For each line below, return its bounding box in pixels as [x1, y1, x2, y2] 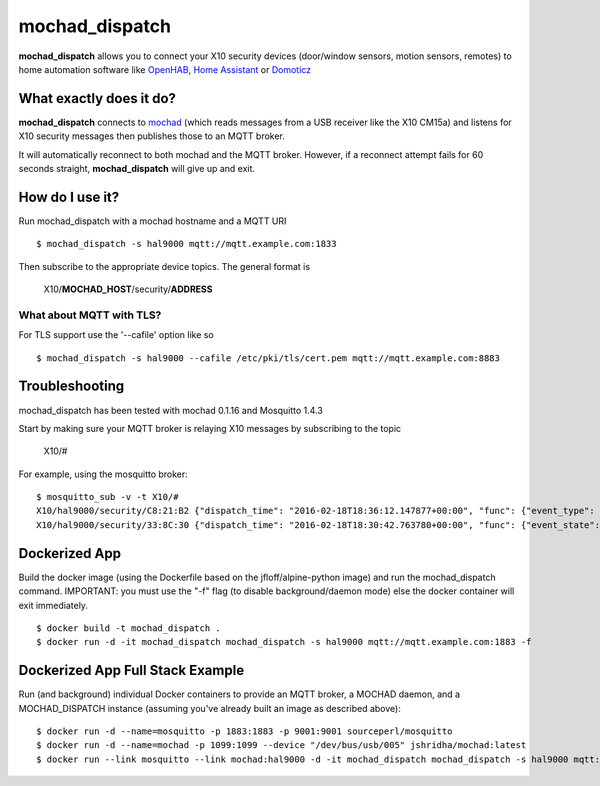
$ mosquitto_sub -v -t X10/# [36, 491, 179, 503]
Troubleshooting [18, 378, 125, 395]
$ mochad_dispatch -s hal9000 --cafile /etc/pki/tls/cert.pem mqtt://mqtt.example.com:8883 [36, 352, 500, 364]
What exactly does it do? [18, 90, 177, 107]
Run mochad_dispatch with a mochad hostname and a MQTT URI [18, 215, 287, 227]
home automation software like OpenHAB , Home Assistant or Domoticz [18, 63, 312, 75]
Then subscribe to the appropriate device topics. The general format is [18, 260, 310, 272]
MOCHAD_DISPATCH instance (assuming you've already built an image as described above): [18, 702, 402, 714]
